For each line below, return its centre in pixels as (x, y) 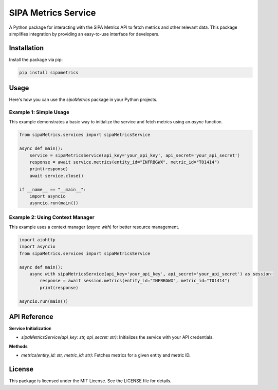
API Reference (31, 317)
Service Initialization (30, 329)
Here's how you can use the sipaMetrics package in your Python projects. (83, 99)
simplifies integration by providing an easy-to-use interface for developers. (84, 34)
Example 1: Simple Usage (39, 112)
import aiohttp (37, 240)
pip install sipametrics (49, 72)
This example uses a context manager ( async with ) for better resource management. (94, 227)
